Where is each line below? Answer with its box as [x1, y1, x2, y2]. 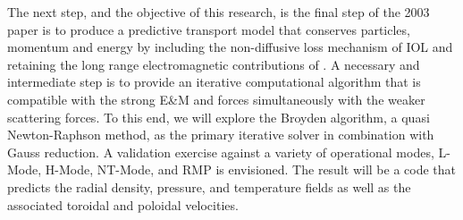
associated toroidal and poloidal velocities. [7, 195, 239, 214]
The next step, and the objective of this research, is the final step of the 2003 [7, 3, 430, 21]
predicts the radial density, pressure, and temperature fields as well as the [7, 177, 411, 196]
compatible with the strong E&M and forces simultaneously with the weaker [7, 89, 425, 108]
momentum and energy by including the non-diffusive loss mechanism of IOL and [7, 38, 453, 56]
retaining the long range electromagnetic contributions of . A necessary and [7, 55, 420, 73]
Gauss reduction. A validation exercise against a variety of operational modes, [7, 142, 434, 161]
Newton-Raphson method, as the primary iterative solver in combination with [7, 125, 434, 144]
